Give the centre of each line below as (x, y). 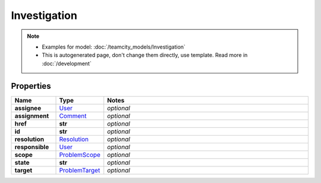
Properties (31, 86)
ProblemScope (80, 155)
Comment (73, 115)
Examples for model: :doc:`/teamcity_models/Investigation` (114, 47)
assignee (28, 108)
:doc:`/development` (67, 63)
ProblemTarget (80, 170)
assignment (32, 115)
